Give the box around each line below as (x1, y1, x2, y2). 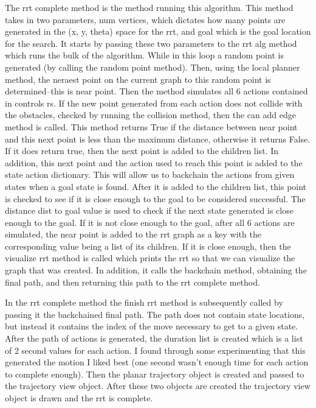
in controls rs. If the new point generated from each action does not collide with (5, 96, 303, 109)
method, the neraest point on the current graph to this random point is (5, 72, 271, 85)
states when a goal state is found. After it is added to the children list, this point (5, 180, 307, 192)
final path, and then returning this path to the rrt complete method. (5, 275, 260, 288)
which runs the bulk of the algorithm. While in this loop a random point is (5, 49, 284, 62)
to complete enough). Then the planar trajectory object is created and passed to (5, 367, 304, 380)
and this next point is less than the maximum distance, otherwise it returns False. (5, 132, 311, 145)
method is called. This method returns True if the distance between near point (5, 120, 298, 133)
